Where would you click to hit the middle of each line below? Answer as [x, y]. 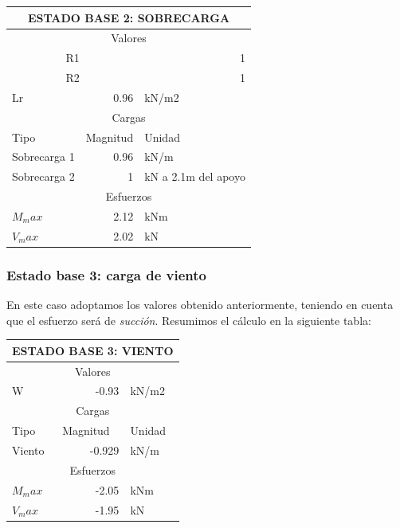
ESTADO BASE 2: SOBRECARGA [129, 17]
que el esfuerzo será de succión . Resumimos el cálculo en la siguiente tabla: [189, 320]
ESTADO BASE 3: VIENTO [93, 350]
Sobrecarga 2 [43, 176]
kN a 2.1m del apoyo [195, 176]
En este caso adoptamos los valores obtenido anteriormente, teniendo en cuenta [200, 305]
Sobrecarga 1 [43, 156]
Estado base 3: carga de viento [107, 274]
